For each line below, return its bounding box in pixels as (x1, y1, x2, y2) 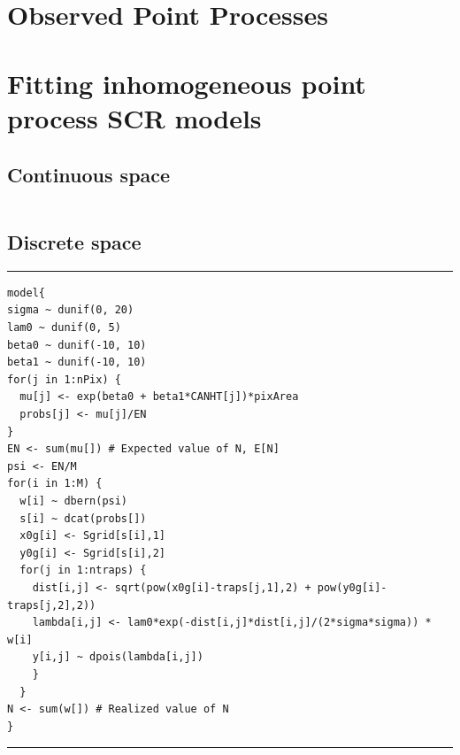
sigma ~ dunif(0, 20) (7, 304, 134, 317)
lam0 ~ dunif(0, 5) (7, 321, 121, 335)
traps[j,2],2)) (7, 598, 96, 612)
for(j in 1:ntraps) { (19, 564, 147, 577)
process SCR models (7, 100, 262, 136)
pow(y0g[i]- (317, 581, 387, 594)
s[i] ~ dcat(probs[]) (19, 512, 147, 525)
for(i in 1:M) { (7, 477, 103, 490)
